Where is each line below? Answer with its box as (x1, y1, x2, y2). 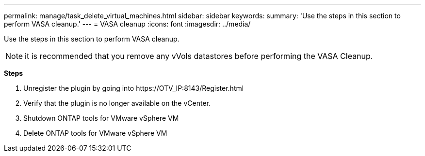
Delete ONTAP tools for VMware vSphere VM (23, 129, 167, 137)
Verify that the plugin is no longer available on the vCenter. (23, 99, 211, 107)
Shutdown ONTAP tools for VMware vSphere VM (23, 114, 179, 122)
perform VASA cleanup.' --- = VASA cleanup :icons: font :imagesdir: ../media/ (4, 20, 251, 28)
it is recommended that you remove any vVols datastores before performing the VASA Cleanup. (25, 51, 373, 61)
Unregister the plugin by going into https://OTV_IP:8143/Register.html (23, 84, 244, 92)
